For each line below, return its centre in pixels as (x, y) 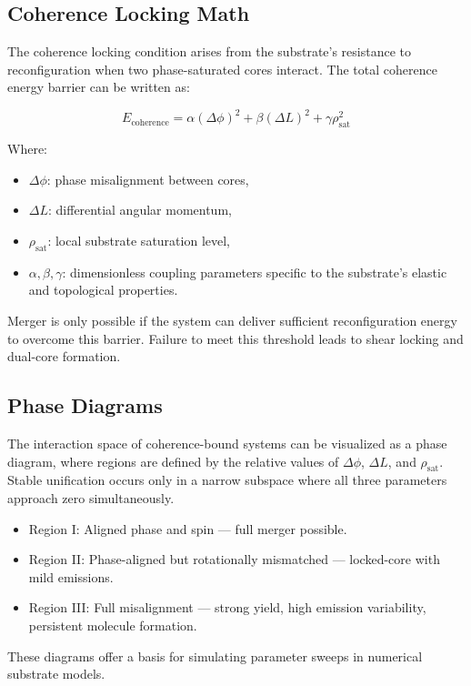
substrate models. (56, 674)
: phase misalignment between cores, (148, 179)
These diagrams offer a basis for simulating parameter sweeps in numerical (215, 656)
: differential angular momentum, (140, 210)
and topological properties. (103, 290)
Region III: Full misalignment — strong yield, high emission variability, (227, 607)
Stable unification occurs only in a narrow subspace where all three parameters (227, 480)
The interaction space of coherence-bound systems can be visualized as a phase (227, 444)
